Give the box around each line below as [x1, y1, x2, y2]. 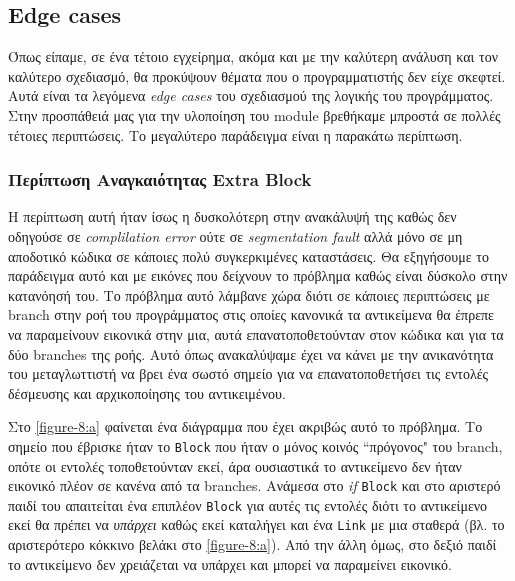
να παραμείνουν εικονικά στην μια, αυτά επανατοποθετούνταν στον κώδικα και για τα [8, 323, 504, 344]
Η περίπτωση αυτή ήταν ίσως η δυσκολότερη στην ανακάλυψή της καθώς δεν [8, 206, 457, 227]
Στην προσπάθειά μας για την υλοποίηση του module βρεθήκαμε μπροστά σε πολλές [8, 104, 501, 125]
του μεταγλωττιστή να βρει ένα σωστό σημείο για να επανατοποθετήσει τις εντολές [8, 363, 489, 384]
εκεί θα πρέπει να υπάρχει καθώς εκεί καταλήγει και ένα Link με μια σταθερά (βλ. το [8, 514, 505, 535]
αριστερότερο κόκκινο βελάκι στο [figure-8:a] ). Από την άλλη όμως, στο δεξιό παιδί [8, 534, 497, 555]
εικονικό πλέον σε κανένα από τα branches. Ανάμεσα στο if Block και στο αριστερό [8, 475, 501, 496]
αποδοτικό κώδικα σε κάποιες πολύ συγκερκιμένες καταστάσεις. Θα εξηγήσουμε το [8, 245, 489, 266]
